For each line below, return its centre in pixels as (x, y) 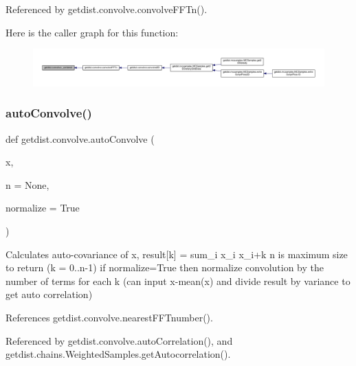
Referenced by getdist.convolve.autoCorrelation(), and (119, 340)
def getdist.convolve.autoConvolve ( (80, 138)
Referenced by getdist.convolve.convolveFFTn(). (107, 9)
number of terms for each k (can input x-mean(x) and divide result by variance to (178, 281)
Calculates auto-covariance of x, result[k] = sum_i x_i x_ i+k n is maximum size (177, 254)
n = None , (27, 184)
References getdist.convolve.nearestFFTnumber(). (109, 317)
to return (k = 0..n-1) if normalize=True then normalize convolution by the (165, 267)
